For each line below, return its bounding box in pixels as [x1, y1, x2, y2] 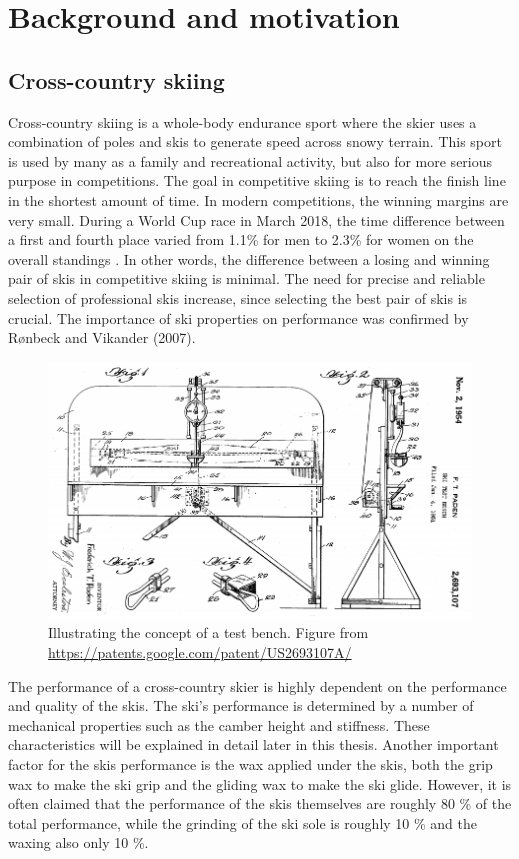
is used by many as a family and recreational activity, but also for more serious [8, 150, 493, 171]
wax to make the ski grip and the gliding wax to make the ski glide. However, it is [8, 773, 512, 794]
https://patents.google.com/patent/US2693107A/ [48, 642, 352, 663]
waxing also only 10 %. [8, 832, 149, 853]
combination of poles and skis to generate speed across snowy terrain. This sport [8, 131, 502, 152]
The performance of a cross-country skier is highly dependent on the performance [8, 675, 507, 696]
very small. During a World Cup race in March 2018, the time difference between [8, 209, 505, 230]
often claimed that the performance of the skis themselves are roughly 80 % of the [8, 793, 512, 814]
